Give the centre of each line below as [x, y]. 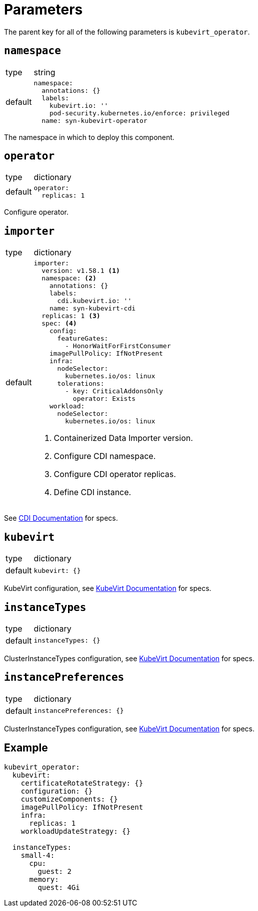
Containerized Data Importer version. [123, 438]
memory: [44, 879]
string [44, 72]
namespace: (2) [69, 278]
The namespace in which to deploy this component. [89, 137]
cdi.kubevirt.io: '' [94, 301]
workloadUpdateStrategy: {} [75, 831]
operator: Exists [104, 399]
